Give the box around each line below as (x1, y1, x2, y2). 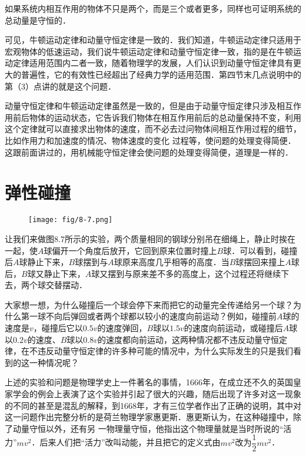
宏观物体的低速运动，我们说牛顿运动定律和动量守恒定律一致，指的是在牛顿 (5, 45, 293, 57)
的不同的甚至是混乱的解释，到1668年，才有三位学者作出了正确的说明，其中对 (5, 399, 301, 411)
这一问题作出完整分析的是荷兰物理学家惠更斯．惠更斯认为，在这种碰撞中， (5, 411, 293, 423)
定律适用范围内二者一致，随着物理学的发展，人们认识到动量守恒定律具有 (12, 57, 293, 69)
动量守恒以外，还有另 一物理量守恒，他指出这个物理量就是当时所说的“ (12, 422, 284, 434)
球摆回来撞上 (235, 256, 285, 268)
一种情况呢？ (29, 356, 79, 368)
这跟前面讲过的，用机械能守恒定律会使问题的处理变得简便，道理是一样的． (5, 146, 293, 158)
